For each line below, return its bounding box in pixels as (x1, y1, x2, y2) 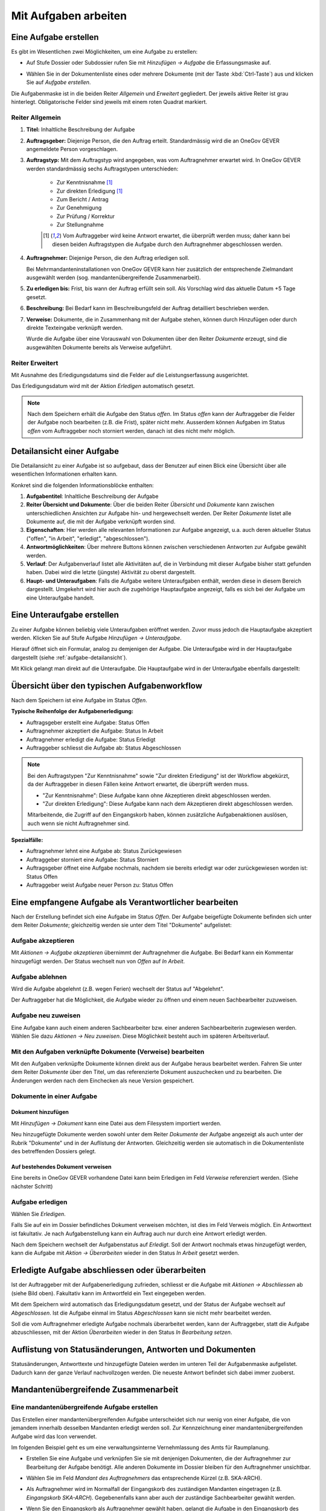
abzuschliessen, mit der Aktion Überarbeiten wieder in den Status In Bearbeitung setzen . (11, 1328, 232, 1336)
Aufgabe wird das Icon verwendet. (11, 1432, 97, 1440)
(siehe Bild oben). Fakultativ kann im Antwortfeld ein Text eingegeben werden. (11, 1289, 206, 1296)
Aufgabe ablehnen (11, 972, 67, 981)
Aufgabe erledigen (11, 1197, 68, 1206)
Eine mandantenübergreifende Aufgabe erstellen (11, 1403, 158, 1411)
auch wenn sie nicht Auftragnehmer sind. (27, 820, 130, 827)
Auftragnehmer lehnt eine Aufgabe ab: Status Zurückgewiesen (26, 847, 182, 855)
